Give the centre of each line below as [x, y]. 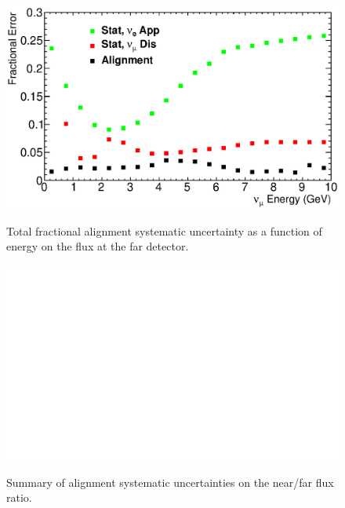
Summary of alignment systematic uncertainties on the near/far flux [170, 482]
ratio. [19, 497]
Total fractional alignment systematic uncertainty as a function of [164, 230]
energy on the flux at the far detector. [98, 246]
